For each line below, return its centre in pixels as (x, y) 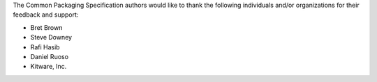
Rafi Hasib (45, 47)
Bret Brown (46, 27)
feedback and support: (46, 15)
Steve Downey (51, 38)
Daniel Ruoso (50, 56)
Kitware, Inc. (49, 67)
